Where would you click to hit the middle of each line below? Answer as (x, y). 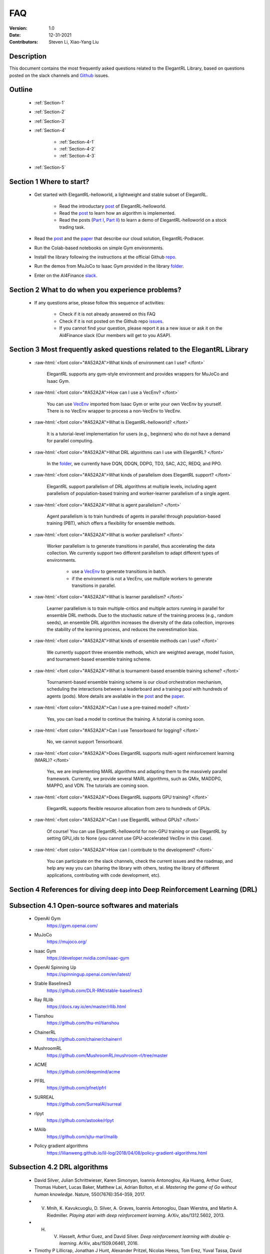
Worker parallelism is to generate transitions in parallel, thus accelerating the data (131, 546)
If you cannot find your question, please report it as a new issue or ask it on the (141, 328)
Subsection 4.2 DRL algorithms (59, 1167)
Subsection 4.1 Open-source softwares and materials (94, 905)
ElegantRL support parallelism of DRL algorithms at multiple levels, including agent (132, 486)
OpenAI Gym (47, 918)
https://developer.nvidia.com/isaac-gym (88, 958)
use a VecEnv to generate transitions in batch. (119, 571)
